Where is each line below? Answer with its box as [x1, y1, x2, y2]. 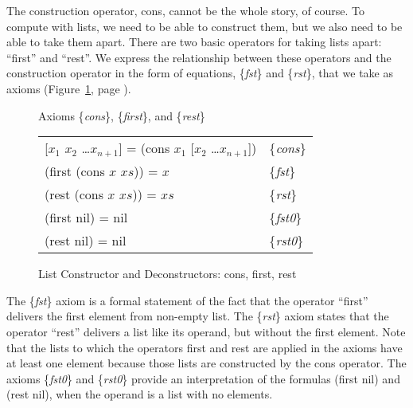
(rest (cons [45, 185, 103, 204]
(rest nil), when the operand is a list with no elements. [6, 386, 273, 402]
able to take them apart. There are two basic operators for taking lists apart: [6, 33, 382, 50]
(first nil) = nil [45, 208, 128, 227]
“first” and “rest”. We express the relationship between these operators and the [6, 49, 392, 65]
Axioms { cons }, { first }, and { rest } [38, 107, 205, 124]
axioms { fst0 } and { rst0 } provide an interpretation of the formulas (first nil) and [6, 370, 400, 386]
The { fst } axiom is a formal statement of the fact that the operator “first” [6, 292, 368, 308]
